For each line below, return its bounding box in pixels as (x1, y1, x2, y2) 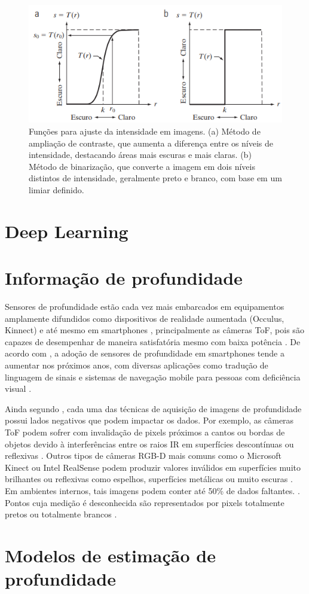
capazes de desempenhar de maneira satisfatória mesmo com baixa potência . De (5, 335, 301, 348)
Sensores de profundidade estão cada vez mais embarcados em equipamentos (5, 300, 284, 313)
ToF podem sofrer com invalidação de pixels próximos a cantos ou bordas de (5, 425, 285, 438)
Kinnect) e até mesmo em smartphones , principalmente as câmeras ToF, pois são (5, 324, 304, 336)
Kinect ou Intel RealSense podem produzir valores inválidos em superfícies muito (5, 461, 301, 473)
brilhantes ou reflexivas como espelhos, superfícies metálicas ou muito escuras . (5, 473, 293, 485)
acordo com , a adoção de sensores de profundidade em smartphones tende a (5, 347, 284, 360)
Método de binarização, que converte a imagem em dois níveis (29, 160, 255, 172)
